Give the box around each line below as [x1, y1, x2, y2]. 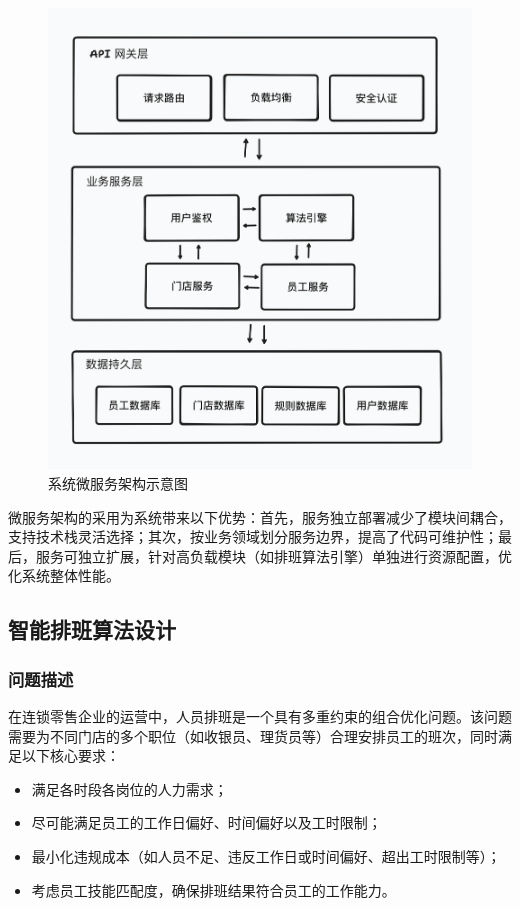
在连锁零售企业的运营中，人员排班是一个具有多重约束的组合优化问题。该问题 [8, 705, 512, 726]
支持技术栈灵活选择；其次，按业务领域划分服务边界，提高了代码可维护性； [8, 526, 498, 547]
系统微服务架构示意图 [48, 472, 188, 493]
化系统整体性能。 [8, 565, 120, 586]
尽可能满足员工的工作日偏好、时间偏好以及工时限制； [31, 812, 382, 833]
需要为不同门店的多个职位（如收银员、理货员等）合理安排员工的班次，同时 [8, 725, 498, 746]
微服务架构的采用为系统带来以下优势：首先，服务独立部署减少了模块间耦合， [8, 506, 512, 527]
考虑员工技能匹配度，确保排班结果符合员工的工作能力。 [31, 879, 396, 900]
